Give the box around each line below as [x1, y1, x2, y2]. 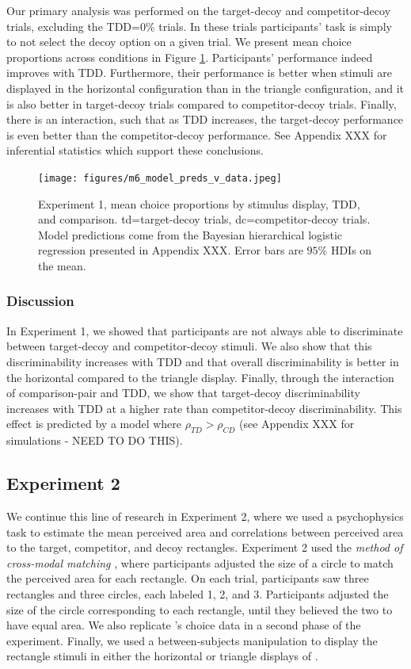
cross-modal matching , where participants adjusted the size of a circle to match [6, 554, 394, 571]
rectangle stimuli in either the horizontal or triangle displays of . [6, 648, 318, 664]
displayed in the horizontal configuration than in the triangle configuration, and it [6, 79, 404, 96]
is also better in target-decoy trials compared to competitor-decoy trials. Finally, [6, 95, 397, 112]
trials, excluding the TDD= [6, 17, 140, 34]
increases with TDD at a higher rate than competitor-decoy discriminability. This [6, 399, 402, 416]
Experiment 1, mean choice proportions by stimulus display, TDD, [38, 195, 360, 212]
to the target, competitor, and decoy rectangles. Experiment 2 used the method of [6, 539, 403, 556]
